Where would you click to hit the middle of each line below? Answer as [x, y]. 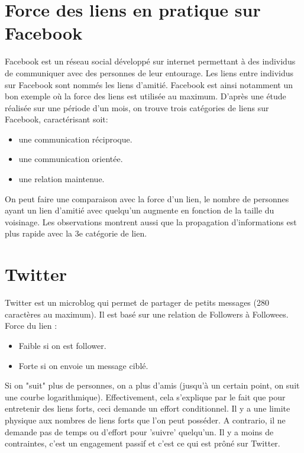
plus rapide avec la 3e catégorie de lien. [76, 233]
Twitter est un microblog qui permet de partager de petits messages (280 [137, 302]
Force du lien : [31, 326]
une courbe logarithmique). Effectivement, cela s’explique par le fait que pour [145, 397]
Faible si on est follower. [62, 345]
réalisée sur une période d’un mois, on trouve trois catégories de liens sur [137, 107]
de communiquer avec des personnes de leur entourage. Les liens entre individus [149, 72]
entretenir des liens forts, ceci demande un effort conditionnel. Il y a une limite [148, 408]
